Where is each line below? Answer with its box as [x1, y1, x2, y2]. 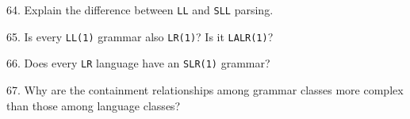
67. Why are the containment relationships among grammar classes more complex [6, 81, 404, 98]
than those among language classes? [6, 97, 181, 113]
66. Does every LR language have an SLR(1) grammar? [6, 55, 270, 71]
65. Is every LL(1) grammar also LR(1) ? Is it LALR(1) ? [6, 28, 274, 44]
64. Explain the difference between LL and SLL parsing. [6, 2, 274, 17]
